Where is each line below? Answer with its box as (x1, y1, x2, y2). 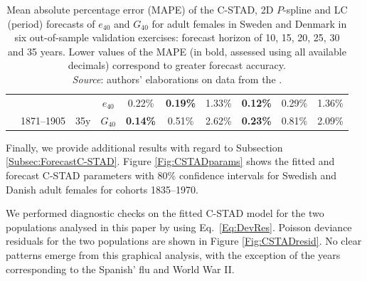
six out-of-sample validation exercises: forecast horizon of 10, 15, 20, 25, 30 (14, 30, 340, 45)
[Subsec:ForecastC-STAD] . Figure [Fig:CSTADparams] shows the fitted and (6, 154, 335, 169)
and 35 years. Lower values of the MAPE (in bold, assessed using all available (7, 43, 346, 58)
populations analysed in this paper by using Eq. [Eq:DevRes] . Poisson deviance (6, 219, 352, 234)
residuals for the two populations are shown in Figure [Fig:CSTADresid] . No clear (6, 233, 362, 248)
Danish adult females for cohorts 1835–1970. (6, 181, 198, 196)
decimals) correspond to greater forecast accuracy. (68, 58, 286, 73)
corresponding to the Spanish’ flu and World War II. (6, 261, 235, 276)
